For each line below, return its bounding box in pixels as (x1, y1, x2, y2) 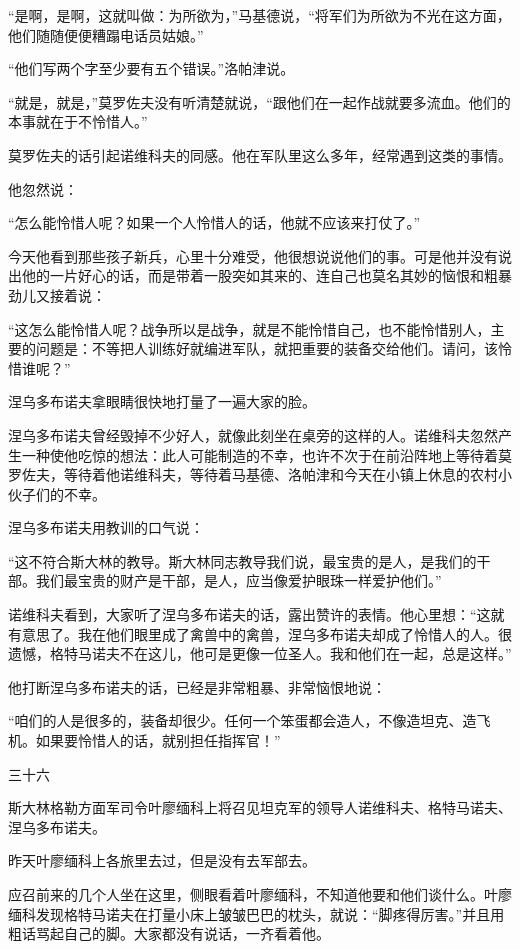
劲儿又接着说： (8, 284, 106, 305)
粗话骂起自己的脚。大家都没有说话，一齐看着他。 (8, 923, 330, 944)
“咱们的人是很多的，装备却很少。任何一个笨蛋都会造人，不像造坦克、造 (8, 710, 477, 731)
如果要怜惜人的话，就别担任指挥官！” (35, 730, 281, 751)
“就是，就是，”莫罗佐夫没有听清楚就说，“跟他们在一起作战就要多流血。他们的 (8, 91, 511, 112)
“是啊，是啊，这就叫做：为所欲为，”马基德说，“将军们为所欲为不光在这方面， (8, 5, 511, 25)
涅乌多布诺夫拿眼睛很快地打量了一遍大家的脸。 (8, 391, 316, 412)
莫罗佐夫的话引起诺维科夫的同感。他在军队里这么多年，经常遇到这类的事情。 (8, 144, 512, 165)
